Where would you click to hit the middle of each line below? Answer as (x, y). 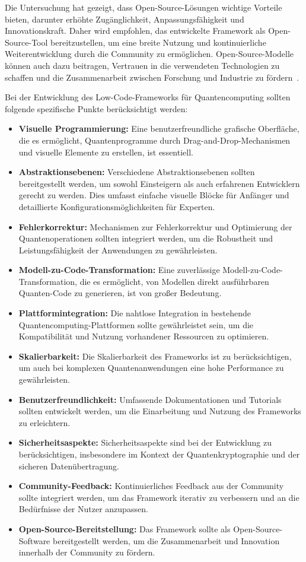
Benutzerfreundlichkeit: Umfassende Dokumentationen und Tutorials (150, 399)
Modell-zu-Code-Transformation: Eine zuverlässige (119, 270)
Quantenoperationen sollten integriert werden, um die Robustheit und (146, 238)
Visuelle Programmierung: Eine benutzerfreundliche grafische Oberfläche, (159, 128)
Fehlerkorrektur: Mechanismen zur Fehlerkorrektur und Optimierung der (155, 226)
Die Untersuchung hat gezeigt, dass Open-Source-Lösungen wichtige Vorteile (144, 7)
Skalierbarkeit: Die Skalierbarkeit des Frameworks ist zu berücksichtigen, (155, 356)
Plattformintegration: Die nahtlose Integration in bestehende (135, 313)
